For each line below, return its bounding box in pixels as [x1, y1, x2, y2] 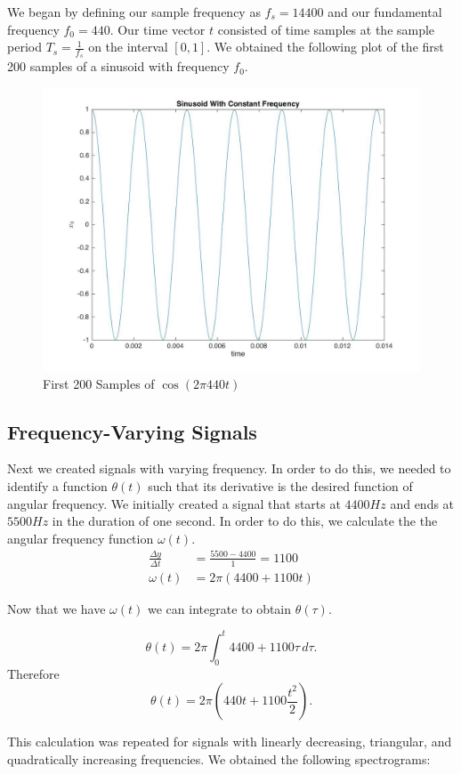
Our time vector [117, 20, 206, 38]
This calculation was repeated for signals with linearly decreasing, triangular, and [7, 732, 452, 751]
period [7, 37, 42, 56]
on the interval [88, 37, 168, 56]
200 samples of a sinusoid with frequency [7, 57, 230, 76]
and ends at [390, 494, 455, 512]
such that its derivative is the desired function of [148, 477, 413, 495]
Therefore [7, 664, 60, 682]
